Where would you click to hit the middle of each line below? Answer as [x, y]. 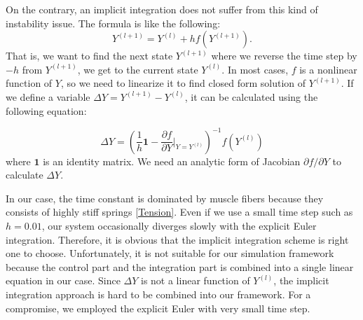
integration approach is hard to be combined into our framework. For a [158, 294]
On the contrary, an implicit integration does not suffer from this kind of [162, 9]
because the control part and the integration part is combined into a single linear [180, 266]
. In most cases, [255, 69]
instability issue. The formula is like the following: [113, 23]
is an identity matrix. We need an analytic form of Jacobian [172, 161]
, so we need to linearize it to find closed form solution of [183, 83]
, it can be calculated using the [251, 96]
